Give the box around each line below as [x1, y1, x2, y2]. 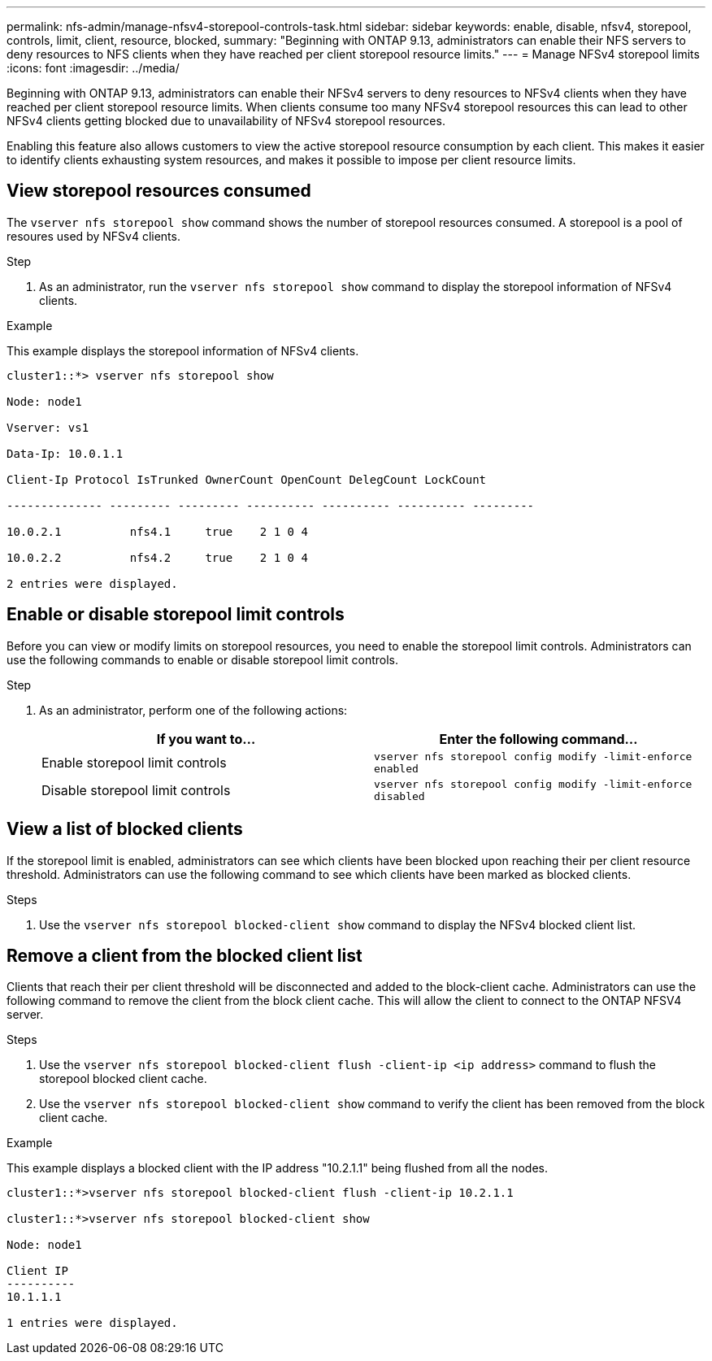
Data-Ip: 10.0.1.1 [7, 446, 124, 460]
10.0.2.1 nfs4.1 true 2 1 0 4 [7, 524, 308, 538]
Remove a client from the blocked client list [7, 945, 363, 966]
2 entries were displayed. [7, 576, 178, 590]
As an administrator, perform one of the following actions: [39, 702, 348, 717]
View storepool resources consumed [7, 180, 311, 202]
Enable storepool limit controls [41, 754, 227, 771]
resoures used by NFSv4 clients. [7, 228, 180, 243]
